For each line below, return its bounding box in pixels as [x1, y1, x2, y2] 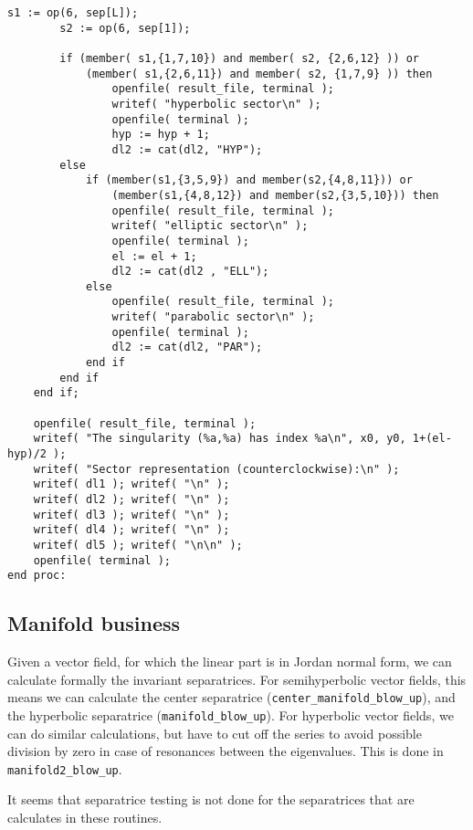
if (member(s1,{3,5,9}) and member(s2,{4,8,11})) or [85, 173, 413, 187]
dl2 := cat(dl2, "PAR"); [111, 341, 263, 354]
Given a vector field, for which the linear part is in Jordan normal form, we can [7, 652, 452, 671]
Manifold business [7, 609, 181, 637]
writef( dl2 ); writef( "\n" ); [33, 493, 230, 506]
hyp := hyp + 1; [111, 128, 210, 142]
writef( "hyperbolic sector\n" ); [111, 97, 321, 110]
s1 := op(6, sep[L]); [7, 6, 139, 19]
